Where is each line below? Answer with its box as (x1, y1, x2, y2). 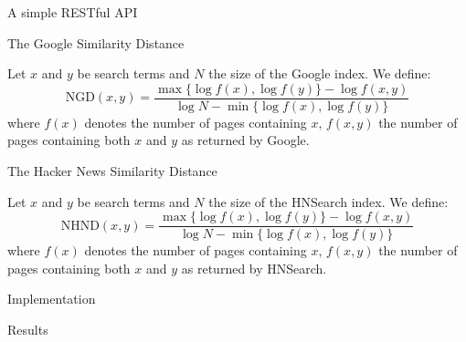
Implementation (7, 289, 96, 308)
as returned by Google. (181, 130, 310, 150)
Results (7, 320, 48, 339)
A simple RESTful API (7, 3, 138, 21)
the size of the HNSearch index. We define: (208, 192, 449, 211)
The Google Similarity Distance (7, 33, 185, 52)
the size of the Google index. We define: (208, 64, 431, 83)
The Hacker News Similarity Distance (7, 161, 217, 181)
